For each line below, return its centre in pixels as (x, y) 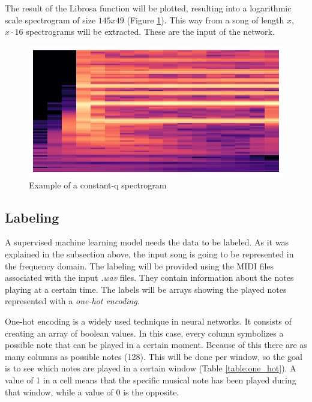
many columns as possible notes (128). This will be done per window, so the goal (154, 356)
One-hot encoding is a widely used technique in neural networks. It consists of (148, 321)
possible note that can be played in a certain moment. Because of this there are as (156, 345)
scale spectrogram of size (50, 19)
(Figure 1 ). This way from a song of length (205, 19)
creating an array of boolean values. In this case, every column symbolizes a (144, 333)
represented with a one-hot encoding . (72, 301)
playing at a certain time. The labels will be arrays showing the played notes (146, 289)
